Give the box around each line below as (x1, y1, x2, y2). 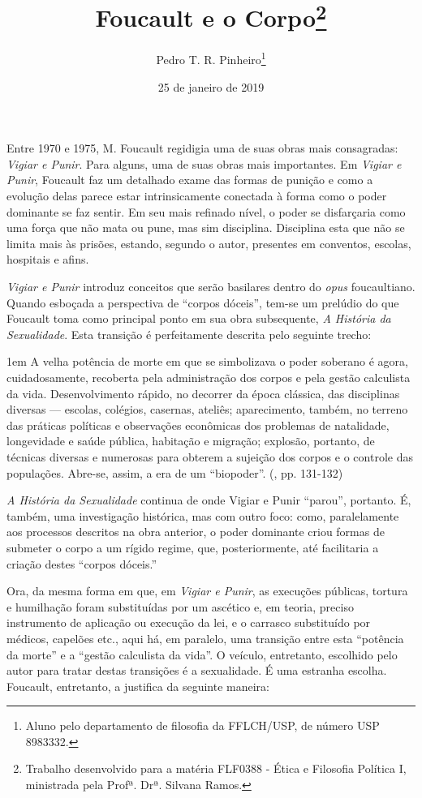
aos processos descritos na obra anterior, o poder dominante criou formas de (6, 523, 385, 540)
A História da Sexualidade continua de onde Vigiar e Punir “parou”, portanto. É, (6, 491, 411, 508)
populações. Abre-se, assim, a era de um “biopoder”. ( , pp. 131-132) (6, 464, 343, 481)
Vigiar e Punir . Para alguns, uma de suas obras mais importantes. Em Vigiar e (6, 155, 402, 172)
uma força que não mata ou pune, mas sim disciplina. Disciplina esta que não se (6, 219, 405, 236)
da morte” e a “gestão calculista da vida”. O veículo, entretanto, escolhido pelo (6, 646, 398, 663)
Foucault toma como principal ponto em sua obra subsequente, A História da (6, 310, 391, 327)
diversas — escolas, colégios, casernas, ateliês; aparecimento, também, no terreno (6, 401, 408, 418)
